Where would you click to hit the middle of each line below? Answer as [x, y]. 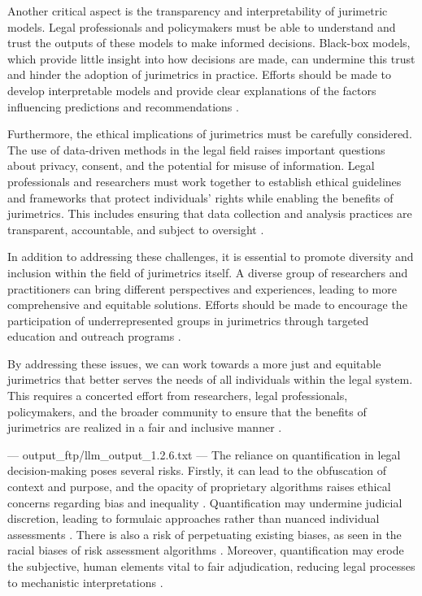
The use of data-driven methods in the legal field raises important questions [196, 149]
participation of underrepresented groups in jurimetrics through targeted [188, 320]
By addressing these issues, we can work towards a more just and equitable [194, 363]
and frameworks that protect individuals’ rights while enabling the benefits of [200, 197]
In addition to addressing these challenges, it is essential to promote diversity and [211, 257]
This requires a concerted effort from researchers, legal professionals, [178, 396]
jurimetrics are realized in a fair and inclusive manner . [145, 427]
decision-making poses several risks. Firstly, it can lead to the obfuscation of [197, 470]
